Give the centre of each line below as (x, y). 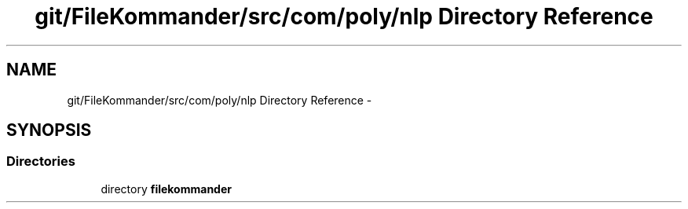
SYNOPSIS (49, 130)
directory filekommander (166, 189)
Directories (41, 161)
